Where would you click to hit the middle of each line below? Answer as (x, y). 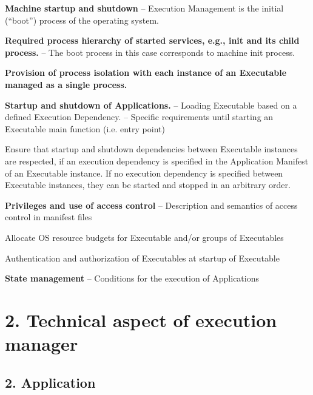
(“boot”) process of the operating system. (82, 20)
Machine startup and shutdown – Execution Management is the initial (144, 8)
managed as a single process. (66, 84)
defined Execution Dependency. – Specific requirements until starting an (139, 117)
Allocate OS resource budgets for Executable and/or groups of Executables (144, 237)
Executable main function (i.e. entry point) (85, 128)
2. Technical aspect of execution (141, 319)
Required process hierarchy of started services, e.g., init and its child (152, 40)
